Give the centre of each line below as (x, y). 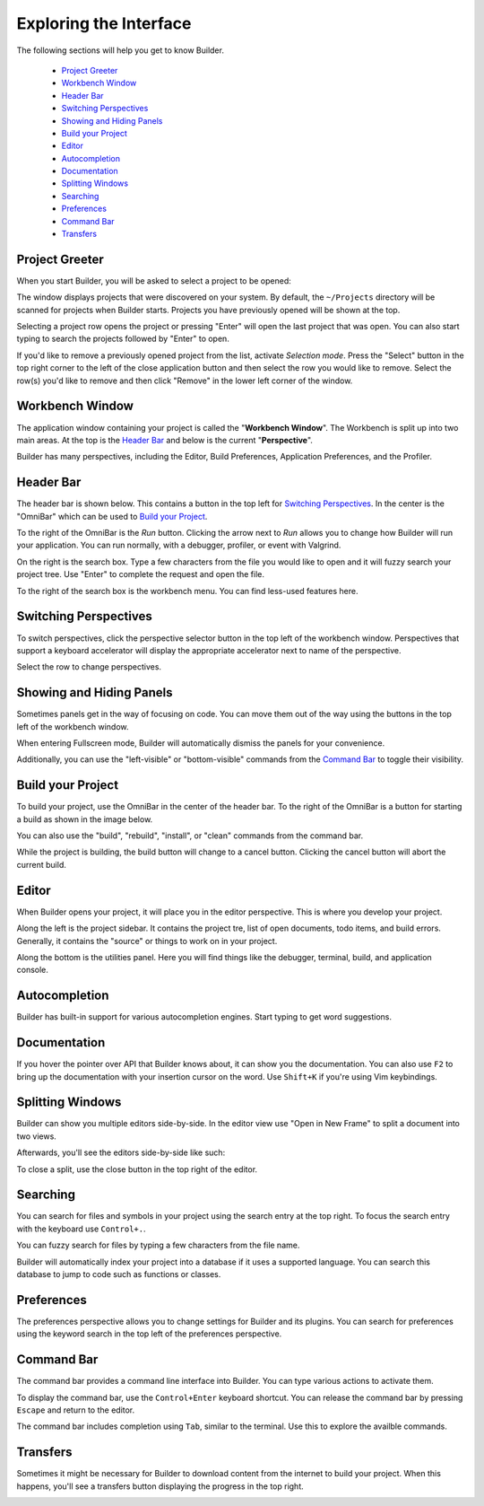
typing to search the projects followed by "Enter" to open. (123, 339)
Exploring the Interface (104, 23)
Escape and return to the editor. (76, 1410)
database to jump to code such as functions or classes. (119, 1274)
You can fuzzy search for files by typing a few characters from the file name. (158, 1245)
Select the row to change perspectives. (89, 667)
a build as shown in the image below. (85, 819)
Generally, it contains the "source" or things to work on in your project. (147, 941)
